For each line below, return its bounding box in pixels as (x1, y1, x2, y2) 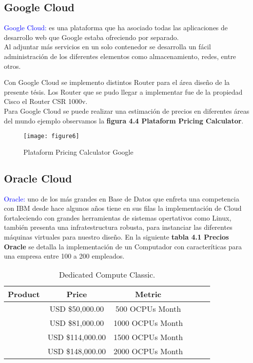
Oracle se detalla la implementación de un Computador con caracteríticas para (4, 241, 242, 251)
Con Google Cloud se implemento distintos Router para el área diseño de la (4, 77, 230, 87)
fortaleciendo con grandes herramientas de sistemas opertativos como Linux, (4, 212, 232, 222)
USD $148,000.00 (47, 345, 106, 357)
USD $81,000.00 (49, 317, 104, 328)
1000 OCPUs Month (114, 317, 183, 328)
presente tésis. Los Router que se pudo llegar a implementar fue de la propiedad (4, 86, 243, 97)
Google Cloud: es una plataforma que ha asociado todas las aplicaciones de (4, 22, 228, 33)
